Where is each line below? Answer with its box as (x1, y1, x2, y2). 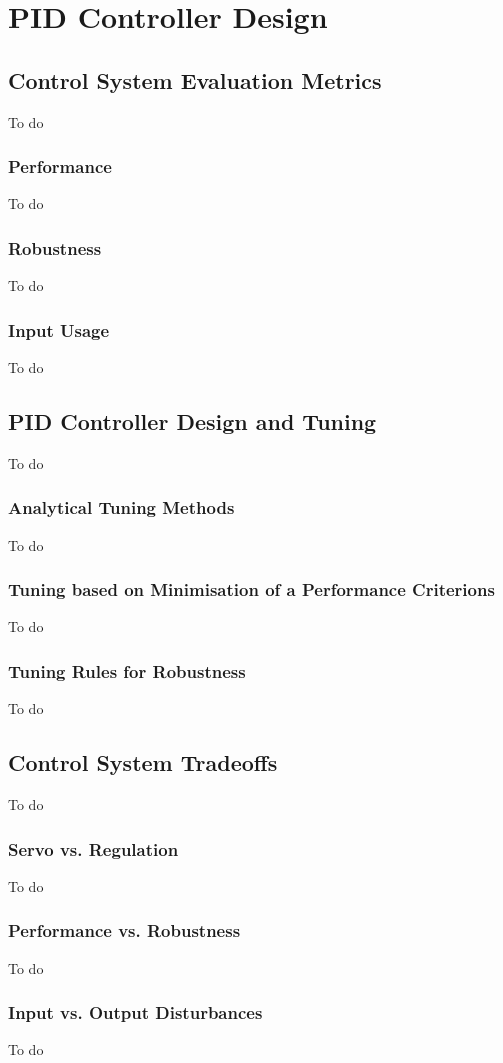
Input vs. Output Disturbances (8, 1000, 263, 1025)
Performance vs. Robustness (8, 918, 241, 943)
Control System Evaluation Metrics (8, 64, 382, 95)
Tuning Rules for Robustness (8, 658, 246, 683)
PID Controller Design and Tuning (8, 406, 377, 436)
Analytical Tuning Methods (8, 495, 235, 520)
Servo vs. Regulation (8, 836, 179, 861)
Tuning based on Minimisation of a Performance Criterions (8, 577, 495, 602)
